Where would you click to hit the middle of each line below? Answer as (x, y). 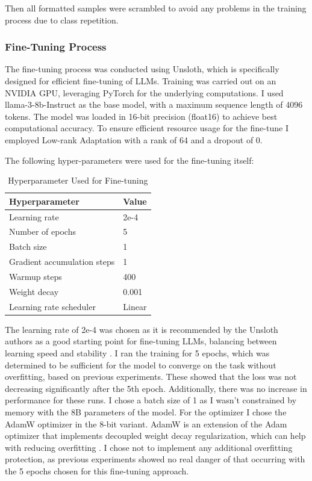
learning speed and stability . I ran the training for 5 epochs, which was (137, 352)
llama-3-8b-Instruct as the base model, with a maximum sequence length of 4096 (154, 104)
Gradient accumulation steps (62, 262)
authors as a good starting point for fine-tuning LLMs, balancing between (141, 341)
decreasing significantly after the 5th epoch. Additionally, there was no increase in (156, 388)
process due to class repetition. (62, 20)
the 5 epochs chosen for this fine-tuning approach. (97, 470)
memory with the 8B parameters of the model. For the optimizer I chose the (146, 411)
